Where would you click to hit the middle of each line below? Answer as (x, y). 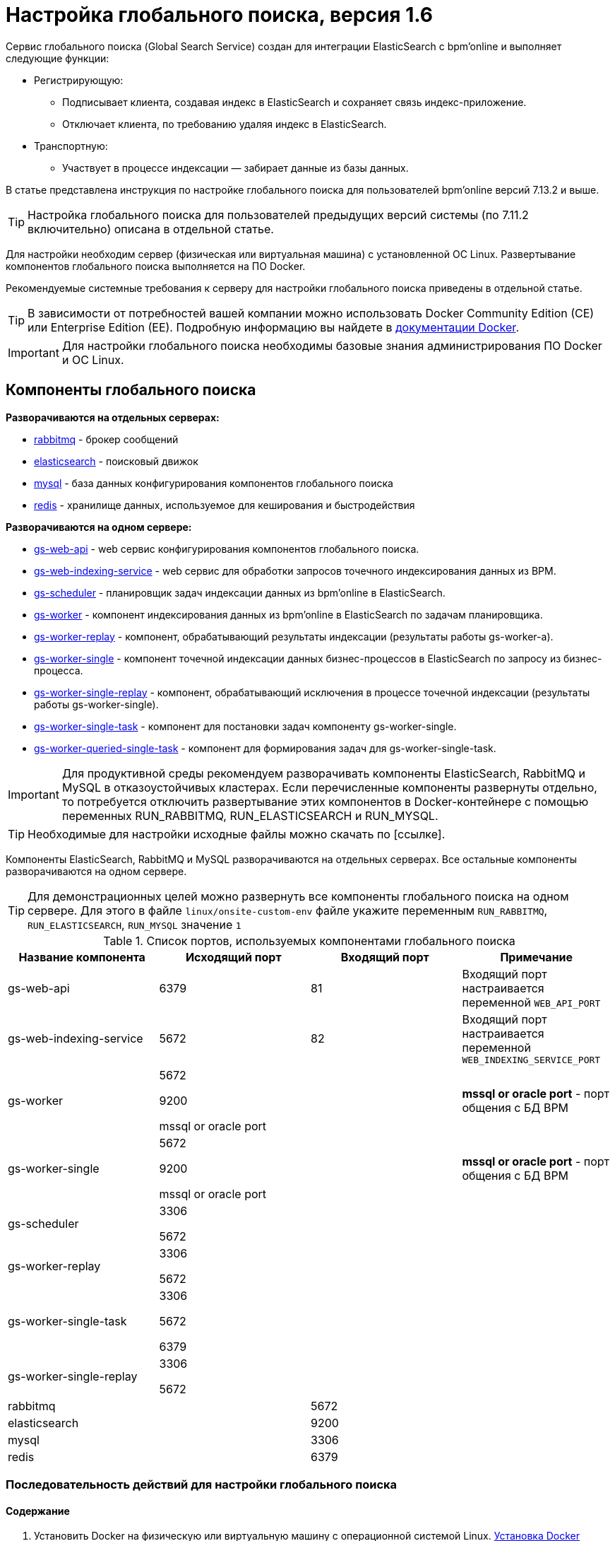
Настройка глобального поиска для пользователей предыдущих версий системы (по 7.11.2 (278, 215)
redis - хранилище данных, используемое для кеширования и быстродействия (225, 505)
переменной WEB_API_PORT (531, 1002)
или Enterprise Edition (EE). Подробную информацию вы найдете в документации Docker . (273, 327)
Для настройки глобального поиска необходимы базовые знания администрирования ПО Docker (332, 345)
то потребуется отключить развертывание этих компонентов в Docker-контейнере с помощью (325, 801)
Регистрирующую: (79, 80)
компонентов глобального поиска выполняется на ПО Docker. (156, 266)
